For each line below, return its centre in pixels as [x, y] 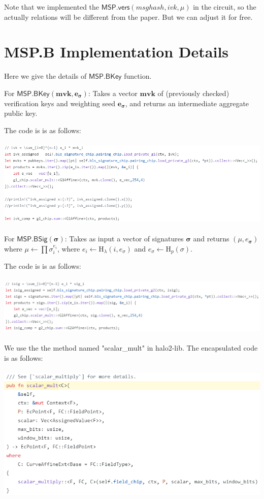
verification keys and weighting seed [60, 103]
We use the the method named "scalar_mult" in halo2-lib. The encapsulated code [131, 347]
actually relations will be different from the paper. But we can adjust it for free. [128, 17]
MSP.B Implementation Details [117, 52]
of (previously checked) [193, 93]
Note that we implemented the [52, 7]
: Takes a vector [113, 93]
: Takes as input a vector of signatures [124, 239]
